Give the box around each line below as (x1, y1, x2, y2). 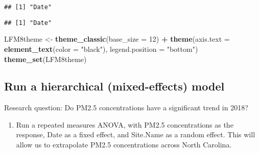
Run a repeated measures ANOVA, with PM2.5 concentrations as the (16, 119, 233, 130)
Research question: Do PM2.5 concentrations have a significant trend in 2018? (4, 102, 248, 113)
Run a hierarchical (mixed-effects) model (4, 78, 225, 94)
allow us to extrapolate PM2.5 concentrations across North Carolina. (16, 139, 232, 150)
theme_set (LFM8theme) (4, 53, 87, 64)
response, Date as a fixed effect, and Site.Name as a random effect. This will (16, 129, 255, 140)
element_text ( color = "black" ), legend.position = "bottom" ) (4, 43, 198, 54)
